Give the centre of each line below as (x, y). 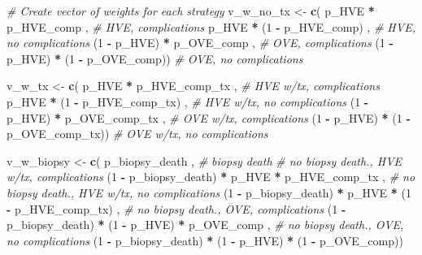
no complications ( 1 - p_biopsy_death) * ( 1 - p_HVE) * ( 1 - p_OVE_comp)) (205, 240)
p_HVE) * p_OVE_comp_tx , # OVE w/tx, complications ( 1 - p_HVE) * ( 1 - (209, 117)
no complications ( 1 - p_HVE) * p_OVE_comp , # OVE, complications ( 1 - (200, 43)
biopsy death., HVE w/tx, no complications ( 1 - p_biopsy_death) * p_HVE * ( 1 (209, 192)
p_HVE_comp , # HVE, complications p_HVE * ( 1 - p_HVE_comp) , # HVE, (211, 26)
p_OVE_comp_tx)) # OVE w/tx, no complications (137, 134)
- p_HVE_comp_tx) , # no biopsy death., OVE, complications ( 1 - (176, 208)
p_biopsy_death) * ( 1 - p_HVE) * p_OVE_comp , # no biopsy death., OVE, (205, 225)
